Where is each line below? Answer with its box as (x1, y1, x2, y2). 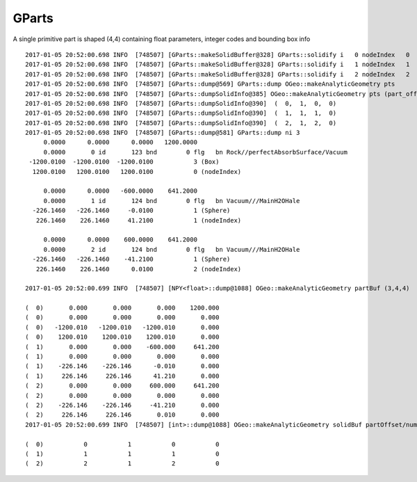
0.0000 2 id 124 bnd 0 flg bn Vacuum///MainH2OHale (43, 246, 300, 253)
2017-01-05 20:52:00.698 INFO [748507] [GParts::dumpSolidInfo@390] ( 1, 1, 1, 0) (25, 109, 337, 118)
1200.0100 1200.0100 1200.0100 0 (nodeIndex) (32, 168, 242, 175)
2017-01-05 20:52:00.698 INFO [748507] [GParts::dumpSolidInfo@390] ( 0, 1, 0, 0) (25, 99, 337, 107)
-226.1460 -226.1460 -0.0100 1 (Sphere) (32, 207, 231, 215)
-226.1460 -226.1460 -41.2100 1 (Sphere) (32, 255, 231, 264)
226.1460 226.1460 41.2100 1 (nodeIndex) (35, 216, 242, 224)
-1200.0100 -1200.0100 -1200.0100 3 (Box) (28, 158, 220, 166)
